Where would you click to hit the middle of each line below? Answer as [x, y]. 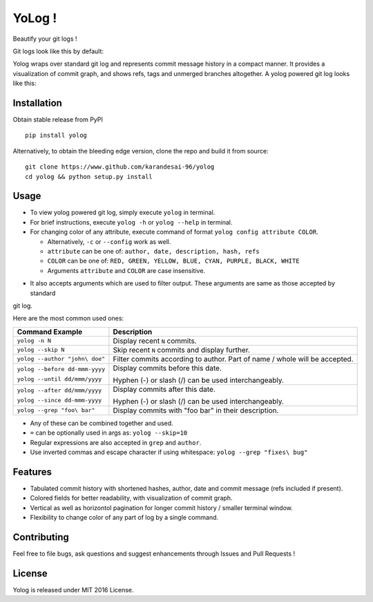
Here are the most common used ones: [68, 319]
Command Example [50, 332]
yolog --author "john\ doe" [61, 359]
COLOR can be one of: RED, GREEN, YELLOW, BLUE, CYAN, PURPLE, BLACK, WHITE [173, 261]
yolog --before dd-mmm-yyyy [61, 369]
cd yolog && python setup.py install [89, 177]
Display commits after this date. [164, 389]
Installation [37, 103]
